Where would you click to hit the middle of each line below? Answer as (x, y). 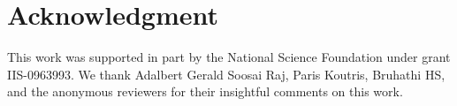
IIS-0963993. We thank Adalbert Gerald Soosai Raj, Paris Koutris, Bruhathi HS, (226, 74)
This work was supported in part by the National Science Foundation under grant (229, 57)
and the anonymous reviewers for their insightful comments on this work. (205, 91)
